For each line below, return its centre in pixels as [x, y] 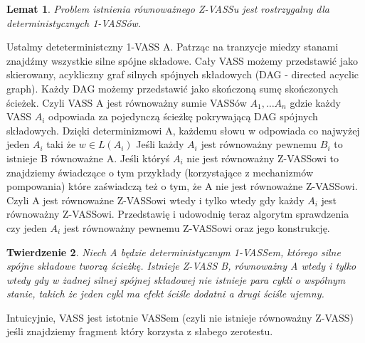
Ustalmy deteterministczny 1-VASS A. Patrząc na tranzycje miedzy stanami [173, 47]
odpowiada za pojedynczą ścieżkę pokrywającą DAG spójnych [183, 116]
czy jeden [27, 227]
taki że [61, 144]
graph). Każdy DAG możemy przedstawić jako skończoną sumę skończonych [173, 88]
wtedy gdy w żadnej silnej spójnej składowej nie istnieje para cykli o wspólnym [176, 279]
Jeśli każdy [160, 144]
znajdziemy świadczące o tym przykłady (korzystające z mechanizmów [160, 172]
